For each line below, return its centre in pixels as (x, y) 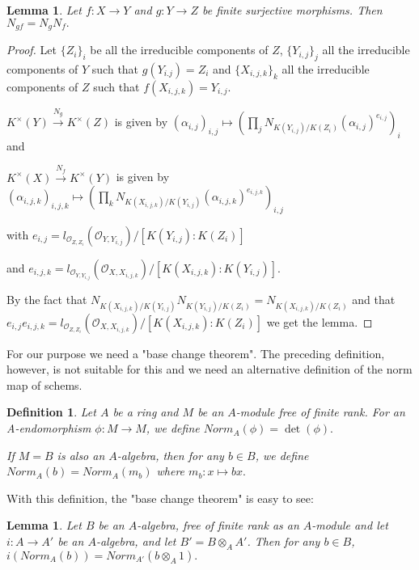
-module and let (350, 525)
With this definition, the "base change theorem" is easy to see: (160, 498)
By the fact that (47, 300)
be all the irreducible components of (179, 50)
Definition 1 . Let (51, 412)
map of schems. (44, 384)
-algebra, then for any (170, 455)
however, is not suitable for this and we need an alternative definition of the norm (209, 369)
